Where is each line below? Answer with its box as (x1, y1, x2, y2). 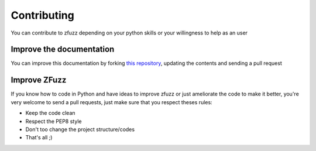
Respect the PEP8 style (25, 118, 82, 125)
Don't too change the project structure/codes (25, 126, 135, 133)
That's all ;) (25, 134, 53, 141)
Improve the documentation (11, 44, 115, 54)
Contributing (11, 9, 74, 22)
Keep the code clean (25, 109, 75, 116)
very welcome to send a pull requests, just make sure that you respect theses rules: (11, 98, 213, 105)
